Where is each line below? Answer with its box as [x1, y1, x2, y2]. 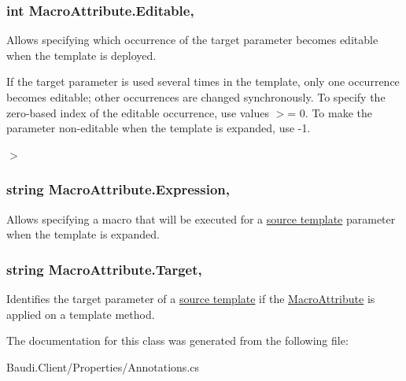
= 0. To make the [287, 104, 373, 120]
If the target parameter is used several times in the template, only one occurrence [6, 73, 400, 90]
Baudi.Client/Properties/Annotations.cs [6, 358, 199, 375]
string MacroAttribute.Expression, [6, 179, 230, 199]
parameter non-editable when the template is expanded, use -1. [6, 120, 311, 136]
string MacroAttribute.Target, [6, 259, 202, 279]
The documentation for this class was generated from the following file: [6, 332, 349, 349]
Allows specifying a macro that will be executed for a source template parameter [6, 210, 396, 227]
